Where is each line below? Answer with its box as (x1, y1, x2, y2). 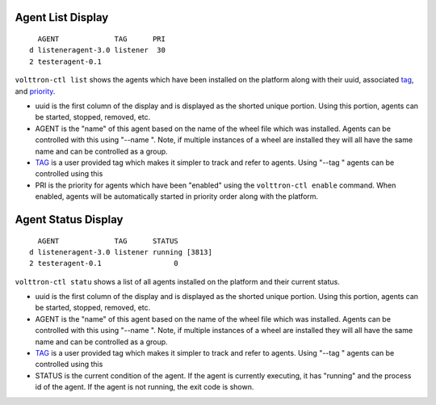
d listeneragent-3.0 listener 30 (29, 45, 166, 55)
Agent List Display (15, 11, 109, 24)
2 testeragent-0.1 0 (29, 259, 179, 268)
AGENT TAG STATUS (37, 236, 179, 246)
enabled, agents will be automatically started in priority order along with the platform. (35, 192, 319, 201)
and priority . (15, 86, 56, 96)
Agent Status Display (15, 213, 124, 226)
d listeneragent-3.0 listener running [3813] (29, 247, 213, 256)
